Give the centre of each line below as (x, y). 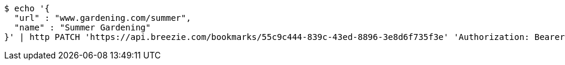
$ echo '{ (27, 8)
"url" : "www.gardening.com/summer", (102, 18)
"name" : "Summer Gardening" (82, 27)
